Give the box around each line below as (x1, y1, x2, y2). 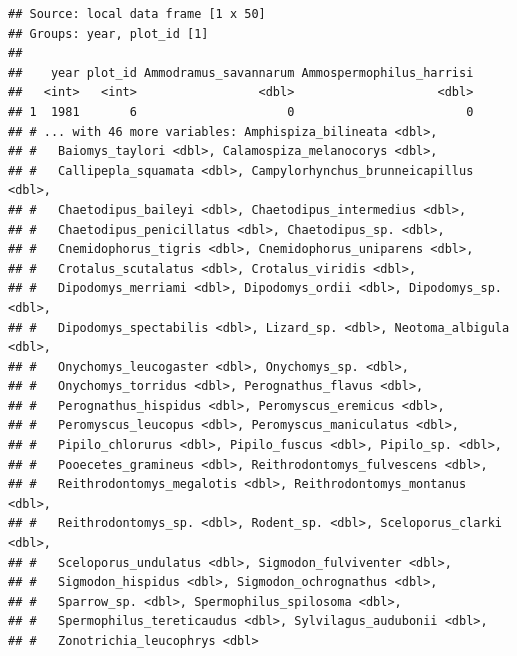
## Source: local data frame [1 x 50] (8, 7, 266, 21)
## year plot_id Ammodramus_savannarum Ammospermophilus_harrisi (8, 65, 474, 80)
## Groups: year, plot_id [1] (8, 26, 209, 41)
